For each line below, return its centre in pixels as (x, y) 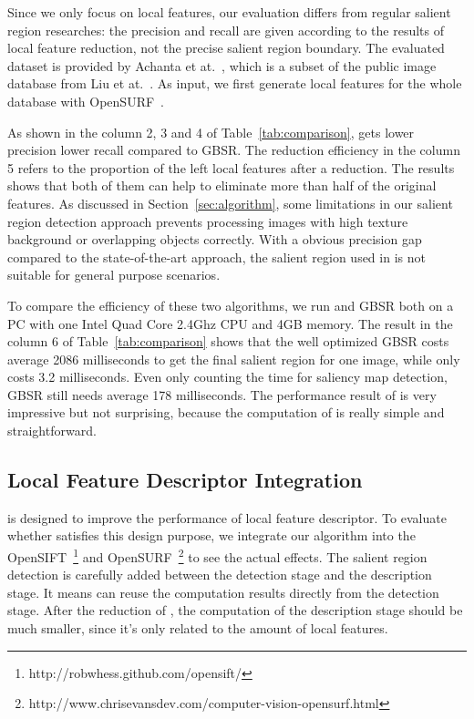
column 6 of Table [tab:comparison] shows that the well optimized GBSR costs (228, 341)
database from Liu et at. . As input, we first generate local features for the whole (235, 83)
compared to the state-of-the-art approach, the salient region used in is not (216, 257)
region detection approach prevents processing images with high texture (208, 221)
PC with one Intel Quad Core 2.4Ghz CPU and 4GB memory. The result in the (230, 323)
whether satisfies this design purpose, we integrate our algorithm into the (211, 535)
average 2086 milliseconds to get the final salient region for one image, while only (234, 359)
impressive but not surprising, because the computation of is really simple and (226, 412)
